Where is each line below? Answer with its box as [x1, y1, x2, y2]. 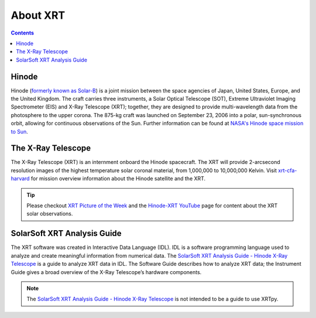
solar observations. [26, 210, 73, 217]
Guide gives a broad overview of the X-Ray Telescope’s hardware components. [11, 268, 202, 275]
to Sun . [11, 128, 29, 135]
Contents [11, 29, 35, 36]
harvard [11, 175, 30, 182]
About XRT [11, 9, 66, 22]
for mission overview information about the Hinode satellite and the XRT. [30, 175, 206, 182]
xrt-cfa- [278, 167, 297, 174]
